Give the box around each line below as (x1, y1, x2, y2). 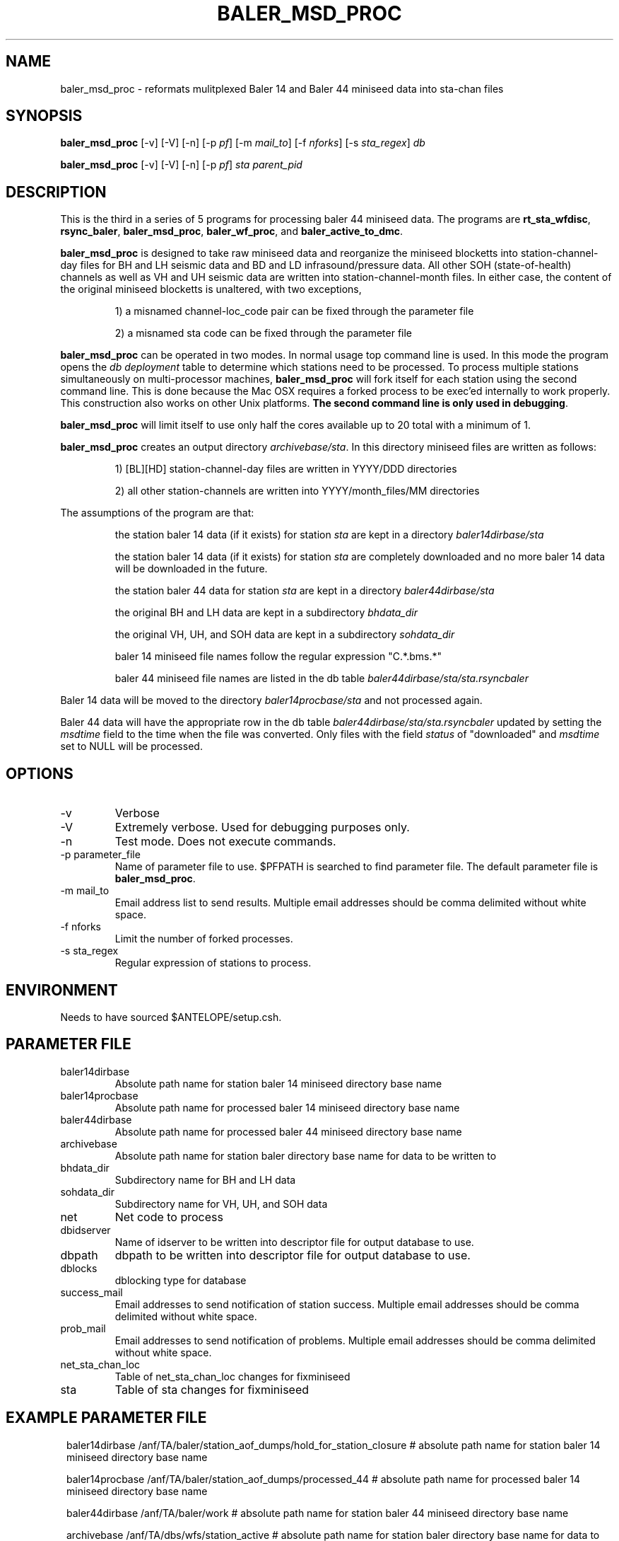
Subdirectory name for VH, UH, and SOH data (114, 1197, 328, 1210)
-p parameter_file (60, 848, 141, 861)
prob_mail (60, 1322, 106, 1334)
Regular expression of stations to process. (114, 957, 312, 969)
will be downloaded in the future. (114, 562, 268, 575)
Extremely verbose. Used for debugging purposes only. (114, 820, 410, 835)
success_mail (60, 1286, 123, 1298)
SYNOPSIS (6, 107, 83, 125)
